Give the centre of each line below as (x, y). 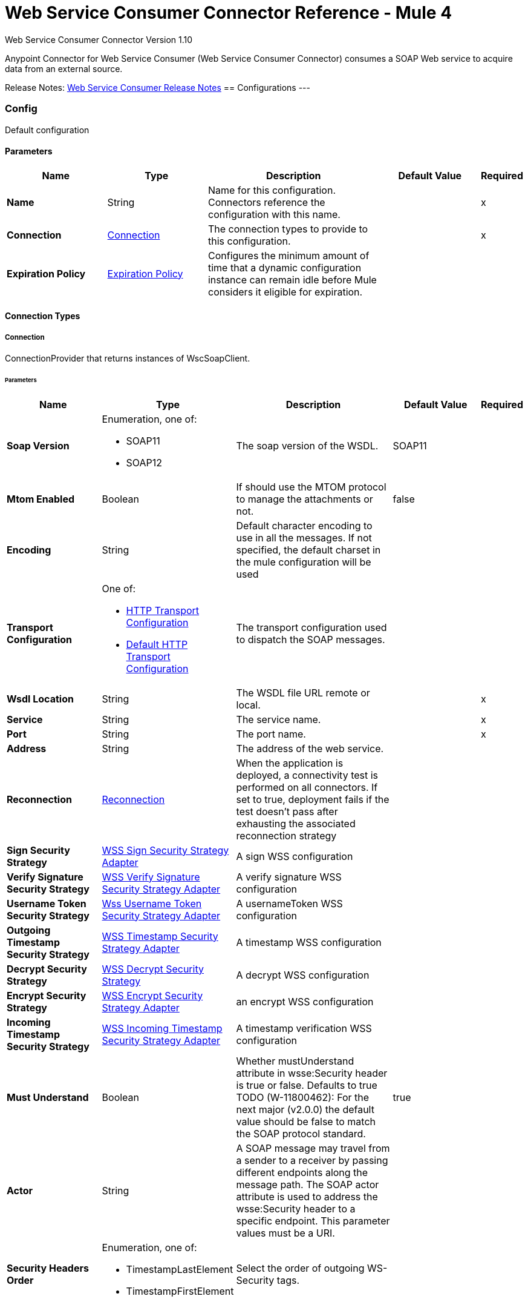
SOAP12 (144, 462)
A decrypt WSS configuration (303, 975)
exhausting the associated (296, 823)
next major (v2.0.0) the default (305, 1109)
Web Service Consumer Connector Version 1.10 (99, 39)
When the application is (290, 763)
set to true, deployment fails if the (313, 799)
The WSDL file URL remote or (303, 692)
